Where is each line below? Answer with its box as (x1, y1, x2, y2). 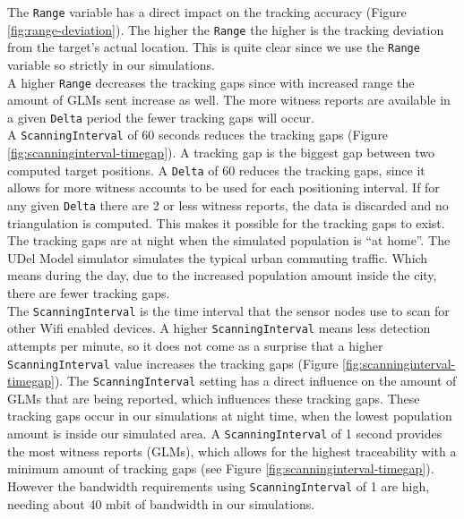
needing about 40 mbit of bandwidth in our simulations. (7, 494, 315, 513)
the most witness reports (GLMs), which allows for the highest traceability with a (7, 441, 457, 460)
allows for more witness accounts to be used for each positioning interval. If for (7, 178, 440, 197)
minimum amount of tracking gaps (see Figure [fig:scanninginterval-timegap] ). (7, 459, 434, 478)
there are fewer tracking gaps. (7, 284, 170, 302)
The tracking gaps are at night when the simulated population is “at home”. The (7, 231, 451, 250)
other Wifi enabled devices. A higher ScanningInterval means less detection (7, 319, 431, 337)
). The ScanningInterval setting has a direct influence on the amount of (54, 371, 457, 390)
